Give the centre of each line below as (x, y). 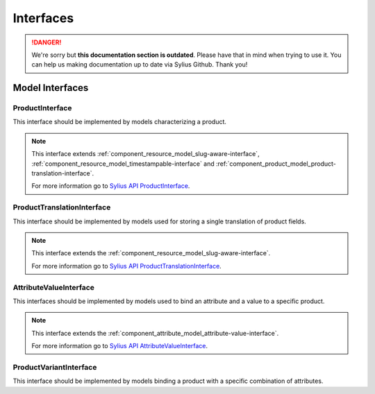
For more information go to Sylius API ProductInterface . (111, 186)
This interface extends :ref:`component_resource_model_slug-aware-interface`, (145, 154)
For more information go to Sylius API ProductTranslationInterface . (126, 266)
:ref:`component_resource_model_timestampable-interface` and (123, 164)
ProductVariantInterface (55, 367)
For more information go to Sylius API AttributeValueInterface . (120, 346)
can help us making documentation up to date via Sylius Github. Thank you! (140, 65)
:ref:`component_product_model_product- (276, 164)
